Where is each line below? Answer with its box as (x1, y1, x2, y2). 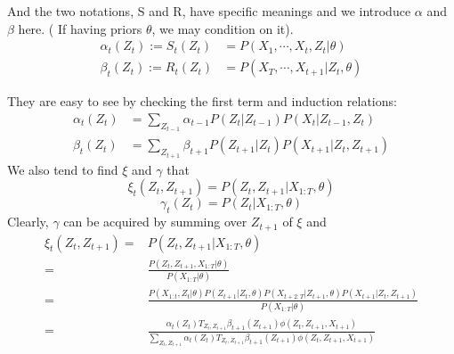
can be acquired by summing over (63, 212, 247, 231)
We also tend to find (7, 160, 118, 178)
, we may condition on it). (151, 19, 294, 37)
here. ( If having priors (18, 19, 142, 37)
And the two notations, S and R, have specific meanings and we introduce (7, 2, 411, 20)
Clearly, (7, 212, 49, 231)
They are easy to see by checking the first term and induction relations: (7, 92, 397, 111)
